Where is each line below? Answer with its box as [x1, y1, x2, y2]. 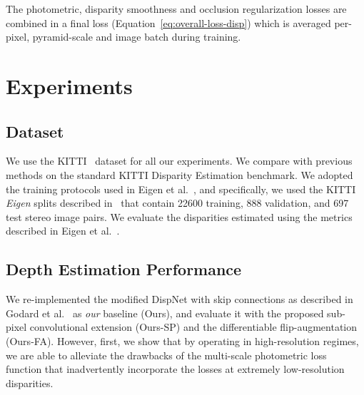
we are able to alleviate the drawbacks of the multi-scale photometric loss [6, 347, 327, 362]
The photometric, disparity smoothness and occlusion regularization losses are [6, 1, 347, 16]
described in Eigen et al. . [6, 223, 120, 238]
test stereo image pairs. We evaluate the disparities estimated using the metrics [6, 209, 353, 224]
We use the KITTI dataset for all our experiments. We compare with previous [6, 153, 353, 168]
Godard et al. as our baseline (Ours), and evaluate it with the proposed [6, 305, 324, 320]
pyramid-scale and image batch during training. [32, 29, 241, 44]
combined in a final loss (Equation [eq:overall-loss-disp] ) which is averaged [6, 15, 331, 30]
